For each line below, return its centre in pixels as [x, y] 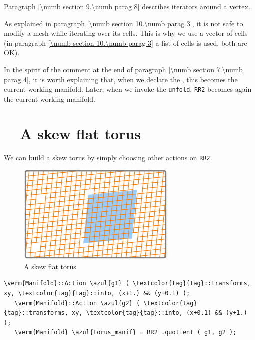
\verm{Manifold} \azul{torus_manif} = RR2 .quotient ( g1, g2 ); [126, 333]
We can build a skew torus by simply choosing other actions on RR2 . [108, 157]
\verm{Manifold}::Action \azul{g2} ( [77, 303]
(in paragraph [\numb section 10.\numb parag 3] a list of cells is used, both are [126, 43]
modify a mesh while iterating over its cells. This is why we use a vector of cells [126, 33]
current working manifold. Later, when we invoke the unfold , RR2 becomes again [128, 89]
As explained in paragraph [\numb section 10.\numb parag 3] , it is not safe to [124, 23]
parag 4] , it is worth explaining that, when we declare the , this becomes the [121, 79]
